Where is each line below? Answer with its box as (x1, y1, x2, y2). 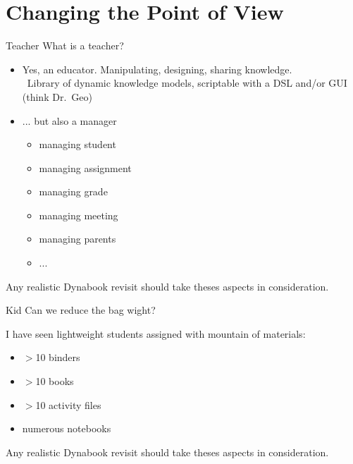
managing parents (39, 231, 116, 246)
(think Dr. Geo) (22, 89, 92, 104)
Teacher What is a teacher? (6, 38, 124, 53)
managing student (39, 137, 116, 152)
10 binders (35, 350, 80, 365)
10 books (35, 374, 74, 389)
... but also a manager (22, 113, 117, 128)
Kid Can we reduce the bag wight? (6, 303, 156, 317)
